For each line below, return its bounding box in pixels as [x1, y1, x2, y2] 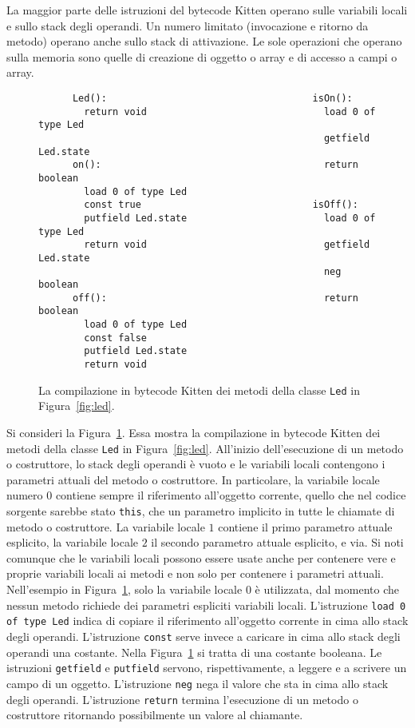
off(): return [72, 292, 358, 304]
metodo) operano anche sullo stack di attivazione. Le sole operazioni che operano [6, 33, 402, 50]
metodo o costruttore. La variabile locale [6, 518, 205, 535]
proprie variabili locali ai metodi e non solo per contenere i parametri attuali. [6, 565, 384, 582]
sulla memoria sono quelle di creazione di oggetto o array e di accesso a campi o [6, 48, 397, 65]
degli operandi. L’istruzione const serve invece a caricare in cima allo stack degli [6, 627, 401, 644]
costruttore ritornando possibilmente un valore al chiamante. [6, 706, 303, 723]
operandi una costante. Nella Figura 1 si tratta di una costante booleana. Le [6, 643, 382, 660]
